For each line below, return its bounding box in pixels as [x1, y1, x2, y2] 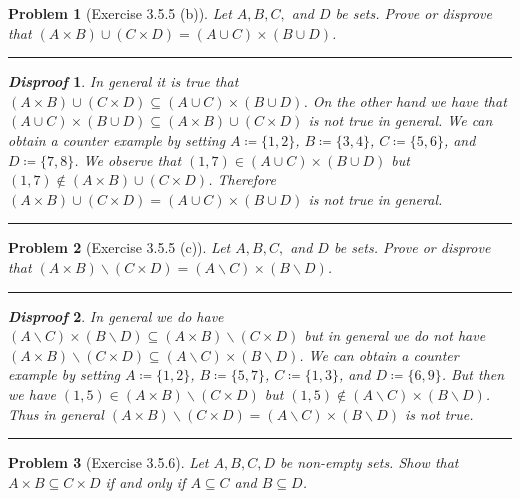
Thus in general [8, 403, 104, 424]
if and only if [105, 471, 186, 492]
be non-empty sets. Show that [279, 452, 459, 473]
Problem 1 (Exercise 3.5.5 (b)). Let [8, 3, 232, 23]
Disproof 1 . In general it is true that [8, 71, 239, 92]
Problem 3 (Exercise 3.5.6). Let [8, 452, 209, 473]
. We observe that [74, 149, 182, 170]
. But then [441, 364, 505, 385]
